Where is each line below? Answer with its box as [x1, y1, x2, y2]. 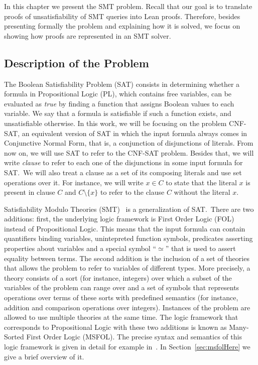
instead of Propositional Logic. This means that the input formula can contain [4, 223, 245, 233]
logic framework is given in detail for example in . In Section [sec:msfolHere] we [4, 341, 250, 352]
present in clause [4, 187, 55, 197]
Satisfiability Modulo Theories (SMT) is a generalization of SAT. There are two [4, 203, 254, 214]
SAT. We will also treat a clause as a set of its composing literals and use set [4, 167, 242, 177]
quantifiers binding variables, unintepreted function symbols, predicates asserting [4, 233, 253, 244]
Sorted [4, 331, 24, 342]
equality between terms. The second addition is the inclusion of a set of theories [4, 253, 249, 263]
